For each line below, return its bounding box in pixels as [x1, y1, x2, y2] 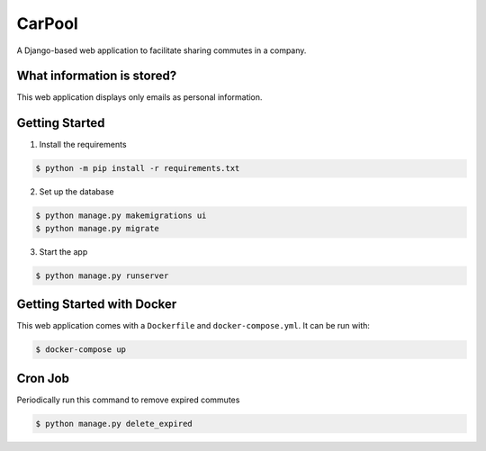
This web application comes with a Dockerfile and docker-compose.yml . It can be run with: [16, 320, 371, 331]
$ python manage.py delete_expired [35, 419, 193, 428]
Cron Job [16, 370, 69, 386]
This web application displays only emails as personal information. [16, 92, 263, 103]
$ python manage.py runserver [35, 270, 169, 281]
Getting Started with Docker [16, 297, 177, 312]
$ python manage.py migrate [35, 223, 159, 233]
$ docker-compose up [35, 345, 126, 355]
